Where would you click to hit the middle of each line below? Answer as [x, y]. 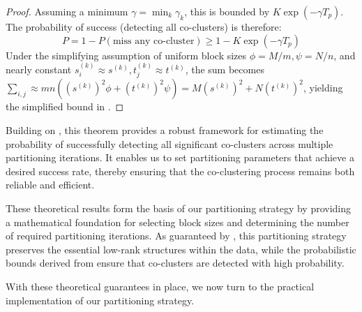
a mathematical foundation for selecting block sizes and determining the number [178, 222]
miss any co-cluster [153, 41]
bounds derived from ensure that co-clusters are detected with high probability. [175, 263]
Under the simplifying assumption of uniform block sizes [126, 55]
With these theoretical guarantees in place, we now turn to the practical [160, 286]
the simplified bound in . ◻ [65, 106]
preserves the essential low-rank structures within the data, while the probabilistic [181, 249]
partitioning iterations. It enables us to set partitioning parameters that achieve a [180, 157]
